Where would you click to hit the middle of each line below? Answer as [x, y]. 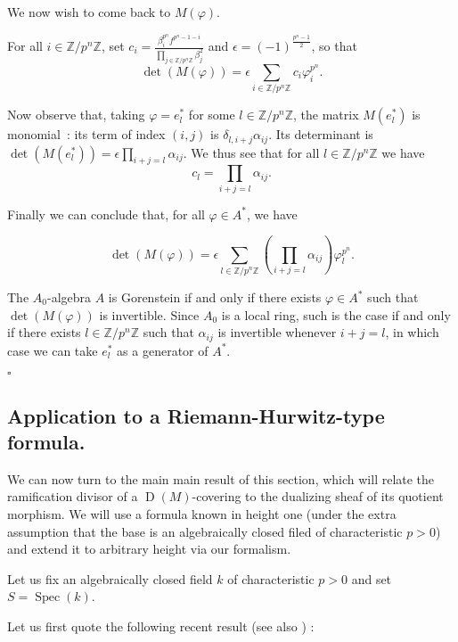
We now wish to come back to [89, 12]
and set [372, 578]
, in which [412, 332]
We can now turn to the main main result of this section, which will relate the [221, 478]
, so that [334, 45]
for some [212, 115]
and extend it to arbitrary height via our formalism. [149, 549]
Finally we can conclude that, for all [106, 214]
